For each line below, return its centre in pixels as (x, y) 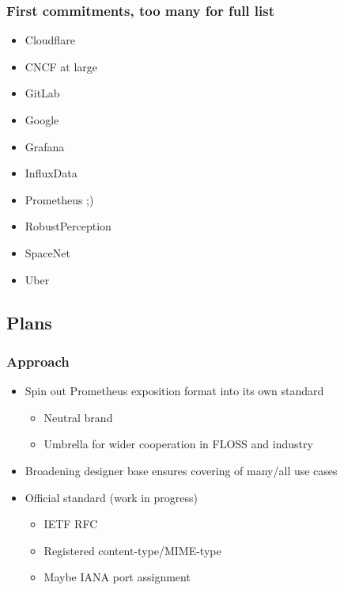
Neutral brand (78, 417)
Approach (38, 361)
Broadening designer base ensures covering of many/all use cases (181, 470)
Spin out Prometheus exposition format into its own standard (174, 391)
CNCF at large (61, 66)
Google (42, 120)
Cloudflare (50, 40)
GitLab (42, 93)
